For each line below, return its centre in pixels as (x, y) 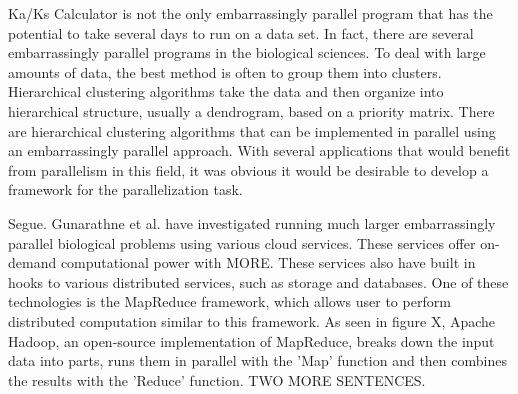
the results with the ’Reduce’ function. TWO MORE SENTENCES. (217, 379)
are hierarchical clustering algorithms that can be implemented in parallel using (252, 130)
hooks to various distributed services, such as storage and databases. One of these (258, 281)
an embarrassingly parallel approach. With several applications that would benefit (259, 150)
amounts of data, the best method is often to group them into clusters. (225, 71)
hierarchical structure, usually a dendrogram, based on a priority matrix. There (251, 110)
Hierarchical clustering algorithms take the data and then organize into (226, 91)
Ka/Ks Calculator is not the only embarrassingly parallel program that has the (250, 13)
